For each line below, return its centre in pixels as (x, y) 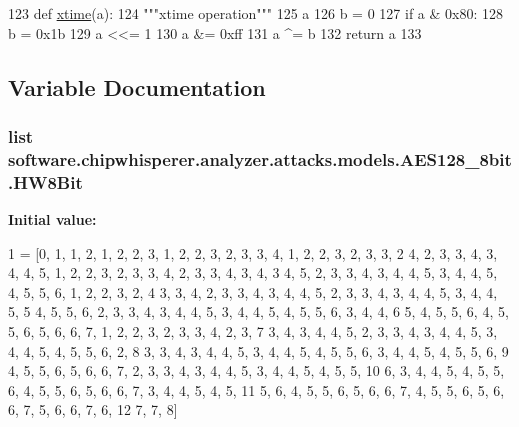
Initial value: (52, 219)
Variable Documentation (137, 86)
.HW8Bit (45, 181)
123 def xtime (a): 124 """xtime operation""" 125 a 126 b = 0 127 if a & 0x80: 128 (256, 13)
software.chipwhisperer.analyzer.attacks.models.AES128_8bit (260, 158)
